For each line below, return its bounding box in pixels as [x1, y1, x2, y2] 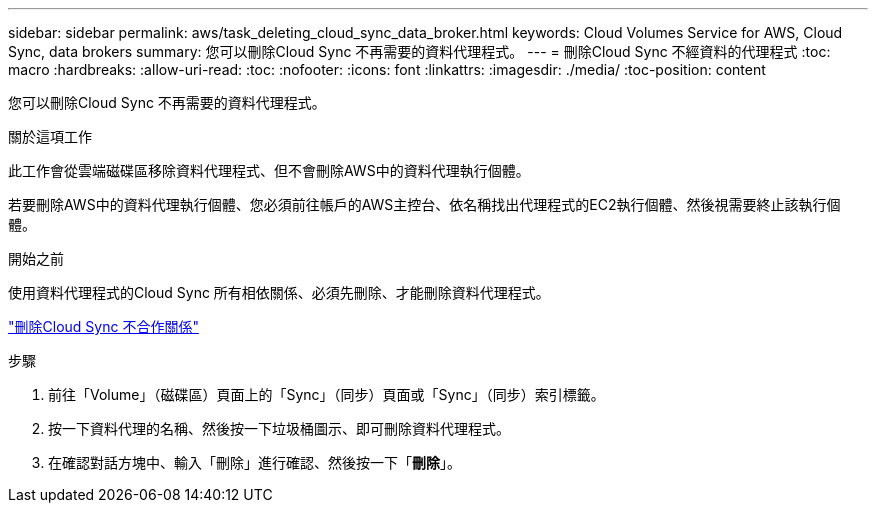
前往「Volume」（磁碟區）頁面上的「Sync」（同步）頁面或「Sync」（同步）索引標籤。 [48, 386, 605, 403]
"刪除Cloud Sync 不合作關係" [8, 318, 199, 335]
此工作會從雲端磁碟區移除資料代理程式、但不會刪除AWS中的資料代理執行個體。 [8, 162, 530, 179]
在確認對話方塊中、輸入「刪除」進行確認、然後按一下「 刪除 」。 [48, 454, 461, 471]
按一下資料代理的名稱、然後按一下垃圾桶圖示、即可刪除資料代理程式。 [48, 420, 510, 437]
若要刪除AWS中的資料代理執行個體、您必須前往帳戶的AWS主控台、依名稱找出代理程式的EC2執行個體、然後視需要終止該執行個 [8, 196, 841, 213]
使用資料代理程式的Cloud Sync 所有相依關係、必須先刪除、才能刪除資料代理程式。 [8, 284, 550, 301]
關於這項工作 [8, 128, 92, 145]
